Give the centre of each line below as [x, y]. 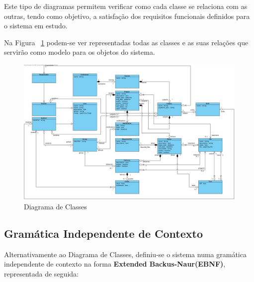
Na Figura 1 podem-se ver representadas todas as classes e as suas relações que [126, 42]
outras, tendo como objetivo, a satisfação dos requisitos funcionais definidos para [127, 16]
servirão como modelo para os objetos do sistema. [80, 52]
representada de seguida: [41, 274]
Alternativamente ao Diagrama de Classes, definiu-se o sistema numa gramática [125, 254]
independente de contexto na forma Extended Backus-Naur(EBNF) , [115, 264]
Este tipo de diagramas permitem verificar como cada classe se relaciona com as [126, 6]
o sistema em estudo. [36, 26]
